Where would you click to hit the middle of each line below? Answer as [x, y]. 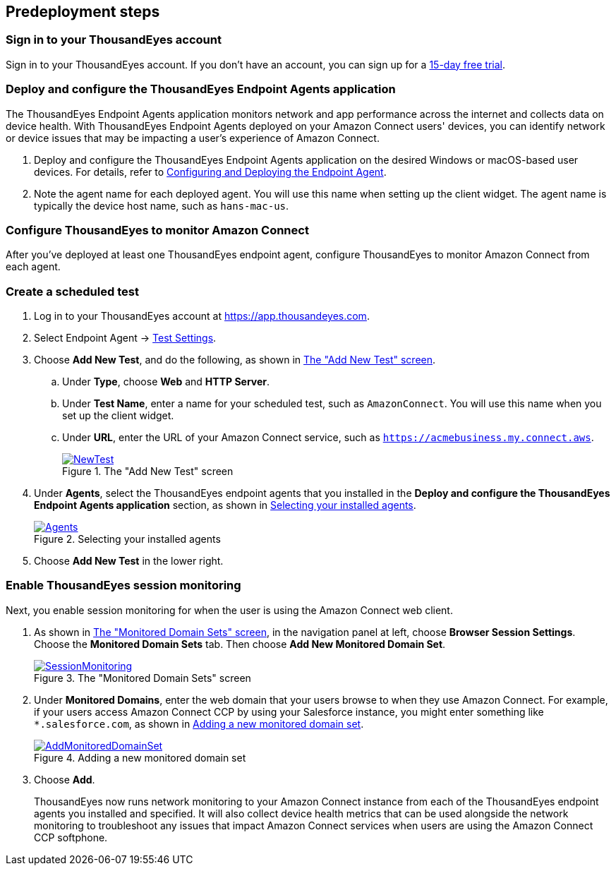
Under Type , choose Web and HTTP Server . [166, 382]
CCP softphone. [71, 837]
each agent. [33, 267]
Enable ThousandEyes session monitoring [123, 585]
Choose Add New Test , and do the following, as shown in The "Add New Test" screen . [235, 360]
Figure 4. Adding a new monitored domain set [140, 757]
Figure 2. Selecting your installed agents [127, 539]
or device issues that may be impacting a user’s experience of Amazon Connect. [193, 138]
